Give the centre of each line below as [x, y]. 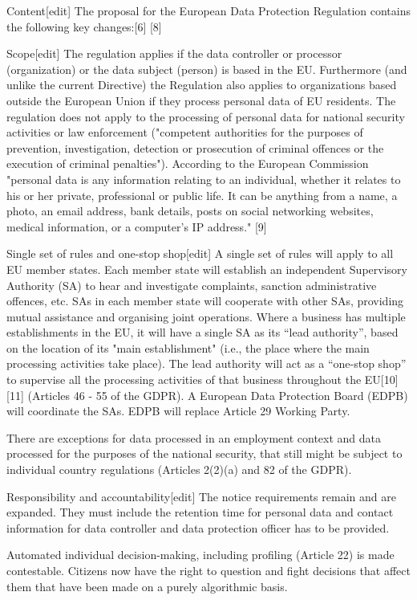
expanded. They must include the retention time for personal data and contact [200, 512]
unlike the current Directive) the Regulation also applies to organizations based [202, 85]
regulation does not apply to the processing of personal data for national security [206, 116]
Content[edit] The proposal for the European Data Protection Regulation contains [208, 10]
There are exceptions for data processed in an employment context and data [194, 437]
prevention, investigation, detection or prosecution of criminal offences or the [195, 147]
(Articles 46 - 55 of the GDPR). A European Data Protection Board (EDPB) [218, 395]
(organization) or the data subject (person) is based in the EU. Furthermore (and [207, 69]
